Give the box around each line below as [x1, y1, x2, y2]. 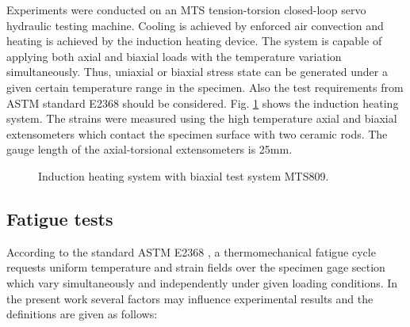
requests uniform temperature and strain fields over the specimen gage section [6, 259, 385, 276]
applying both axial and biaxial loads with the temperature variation [6, 48, 342, 64]
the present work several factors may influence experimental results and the [6, 290, 374, 306]
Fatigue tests [6, 206, 113, 230]
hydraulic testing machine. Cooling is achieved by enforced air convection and [6, 17, 384, 33]
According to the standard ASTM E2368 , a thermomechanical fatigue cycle [6, 243, 376, 260]
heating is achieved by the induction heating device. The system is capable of [6, 32, 382, 49]
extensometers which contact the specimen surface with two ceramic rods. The [6, 125, 388, 142]
